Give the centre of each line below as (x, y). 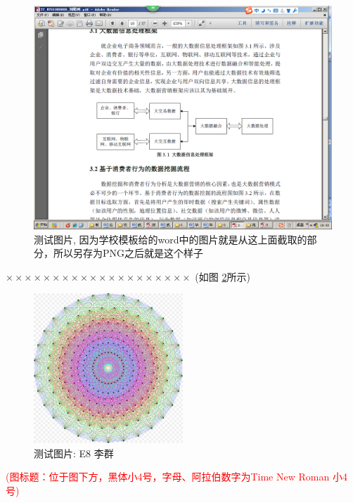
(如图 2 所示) (223, 276)
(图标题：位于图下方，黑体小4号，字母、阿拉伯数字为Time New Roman (168, 477)
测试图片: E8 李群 (74, 453)
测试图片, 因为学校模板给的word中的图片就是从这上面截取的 (171, 239)
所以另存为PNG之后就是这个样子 (128, 253)
